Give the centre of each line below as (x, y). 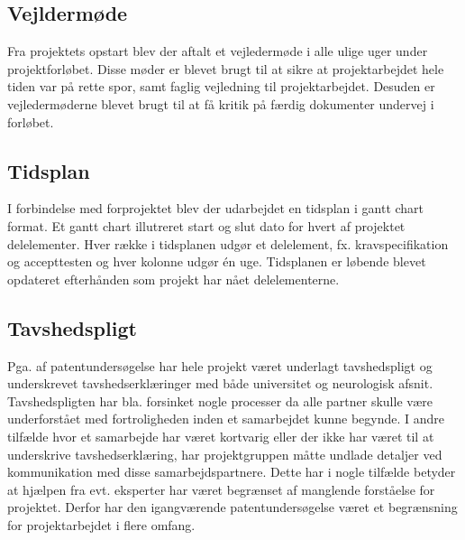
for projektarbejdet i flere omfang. (101, 524)
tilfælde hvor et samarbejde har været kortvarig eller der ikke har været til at (221, 436)
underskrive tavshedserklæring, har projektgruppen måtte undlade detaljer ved (225, 454)
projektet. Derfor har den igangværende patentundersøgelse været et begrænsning (232, 507)
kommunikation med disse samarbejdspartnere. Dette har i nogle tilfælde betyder (232, 472)
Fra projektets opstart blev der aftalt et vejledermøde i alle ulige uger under (218, 51)
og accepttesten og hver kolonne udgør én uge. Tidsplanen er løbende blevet (217, 261)
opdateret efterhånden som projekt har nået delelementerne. (173, 279)
